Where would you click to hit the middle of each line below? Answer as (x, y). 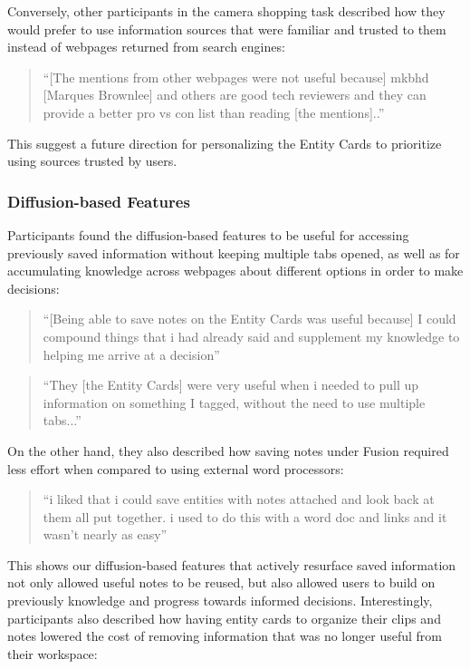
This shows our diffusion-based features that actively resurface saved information (232, 564)
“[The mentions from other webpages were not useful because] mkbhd (236, 77)
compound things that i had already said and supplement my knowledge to (251, 336)
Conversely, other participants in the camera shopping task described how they (226, 11)
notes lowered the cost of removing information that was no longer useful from (225, 636)
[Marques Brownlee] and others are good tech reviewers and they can (235, 95)
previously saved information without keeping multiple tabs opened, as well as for (234, 252)
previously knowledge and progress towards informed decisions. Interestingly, (220, 601)
